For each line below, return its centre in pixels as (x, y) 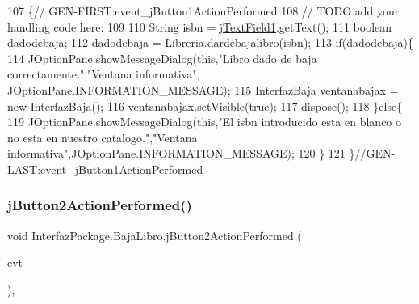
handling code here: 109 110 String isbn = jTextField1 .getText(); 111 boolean (200, 26)
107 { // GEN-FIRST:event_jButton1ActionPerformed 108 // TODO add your (203, 11)
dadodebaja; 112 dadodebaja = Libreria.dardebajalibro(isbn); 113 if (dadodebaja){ (211, 42)
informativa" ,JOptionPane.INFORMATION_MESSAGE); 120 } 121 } (181, 153)
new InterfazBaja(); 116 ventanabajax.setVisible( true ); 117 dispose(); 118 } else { (205, 106)
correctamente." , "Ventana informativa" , (104, 74)
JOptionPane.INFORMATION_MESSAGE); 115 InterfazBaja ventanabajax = (203, 89)
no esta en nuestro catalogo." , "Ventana (103, 137)
